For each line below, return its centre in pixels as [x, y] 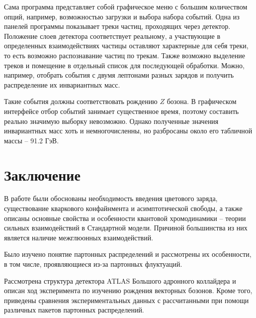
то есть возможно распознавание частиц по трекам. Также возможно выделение [125, 55]
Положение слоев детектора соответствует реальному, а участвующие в [112, 36]
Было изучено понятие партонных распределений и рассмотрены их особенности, [128, 254]
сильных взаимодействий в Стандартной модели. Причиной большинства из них [126, 228]
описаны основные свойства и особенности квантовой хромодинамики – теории [125, 218]
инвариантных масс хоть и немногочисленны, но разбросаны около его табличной [128, 131]
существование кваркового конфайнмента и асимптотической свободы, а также [123, 208]
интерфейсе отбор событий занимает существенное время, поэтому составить [122, 111]
